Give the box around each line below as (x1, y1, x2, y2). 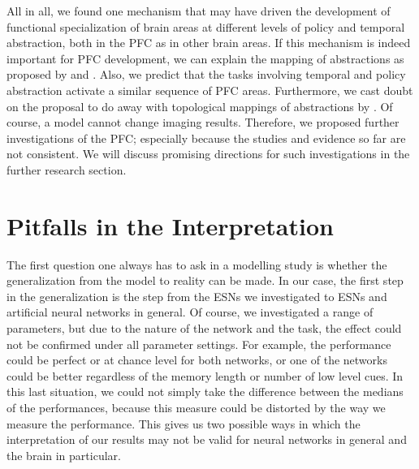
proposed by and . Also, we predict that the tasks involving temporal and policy (6, 66, 406, 83)
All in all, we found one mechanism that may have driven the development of (6, 2, 391, 19)
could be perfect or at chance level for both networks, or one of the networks (6, 351, 387, 368)
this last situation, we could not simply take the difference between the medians (6, 383, 404, 400)
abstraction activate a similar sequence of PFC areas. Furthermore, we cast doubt (6, 81, 413, 98)
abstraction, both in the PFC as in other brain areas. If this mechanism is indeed (6, 34, 411, 51)
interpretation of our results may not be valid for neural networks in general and (6, 431, 407, 448)
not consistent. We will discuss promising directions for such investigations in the (6, 145, 410, 162)
